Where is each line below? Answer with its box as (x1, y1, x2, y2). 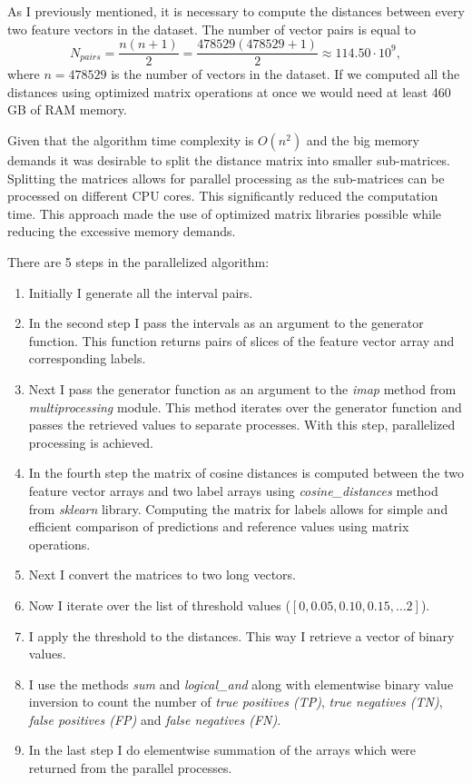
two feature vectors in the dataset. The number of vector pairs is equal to (7, 19, 417, 38)
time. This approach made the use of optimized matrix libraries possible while (7, 203, 442, 223)
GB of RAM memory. (7, 100, 127, 119)
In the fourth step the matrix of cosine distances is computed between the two (28, 463, 464, 482)
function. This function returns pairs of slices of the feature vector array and (28, 331, 455, 350)
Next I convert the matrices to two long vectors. (28, 565, 297, 584)
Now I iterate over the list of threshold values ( (28, 595, 290, 614)
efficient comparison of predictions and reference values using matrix (28, 517, 409, 536)
